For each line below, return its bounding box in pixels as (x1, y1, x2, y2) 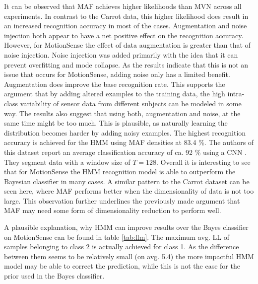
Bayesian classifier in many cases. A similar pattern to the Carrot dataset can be (4, 176, 250, 186)
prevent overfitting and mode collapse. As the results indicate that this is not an (4, 59, 249, 70)
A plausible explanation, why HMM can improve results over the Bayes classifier (4, 222, 249, 232)
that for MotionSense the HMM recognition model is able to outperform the (4, 166, 236, 177)
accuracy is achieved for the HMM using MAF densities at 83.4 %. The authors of (4, 137, 254, 147)
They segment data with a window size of (4, 156, 130, 167)
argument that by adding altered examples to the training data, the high (4, 88, 225, 99)
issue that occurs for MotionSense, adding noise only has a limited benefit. (4, 69, 230, 79)
